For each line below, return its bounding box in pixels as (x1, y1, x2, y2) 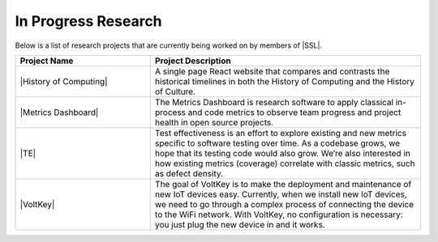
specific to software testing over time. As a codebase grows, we (154, 138, 401, 149)
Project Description (154, 55, 231, 66)
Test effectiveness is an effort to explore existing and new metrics (154, 127, 407, 138)
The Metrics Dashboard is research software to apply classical (154, 96, 393, 108)
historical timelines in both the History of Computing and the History (154, 75, 415, 87)
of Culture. (154, 86, 196, 97)
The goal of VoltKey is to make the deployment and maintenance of (154, 178, 412, 189)
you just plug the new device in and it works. (154, 219, 325, 230)
